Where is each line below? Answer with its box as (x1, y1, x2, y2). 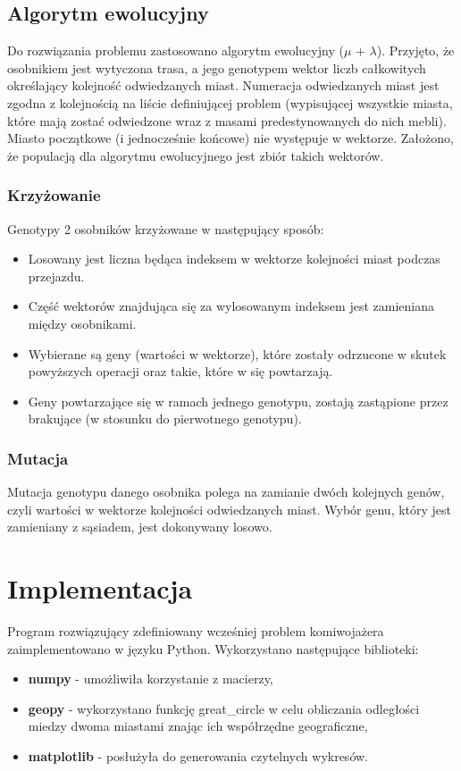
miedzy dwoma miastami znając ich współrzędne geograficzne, (28, 717, 368, 735)
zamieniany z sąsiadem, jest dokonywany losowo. (7, 517, 272, 536)
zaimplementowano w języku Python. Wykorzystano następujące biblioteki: (7, 639, 419, 658)
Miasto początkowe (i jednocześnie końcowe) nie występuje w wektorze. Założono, (7, 129, 454, 147)
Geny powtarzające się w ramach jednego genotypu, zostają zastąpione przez (28, 391, 448, 410)
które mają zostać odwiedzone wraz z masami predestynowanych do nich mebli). (7, 111, 447, 130)
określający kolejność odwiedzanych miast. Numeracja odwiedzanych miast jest (7, 76, 440, 95)
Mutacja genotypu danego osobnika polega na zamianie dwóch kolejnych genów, (7, 482, 445, 501)
